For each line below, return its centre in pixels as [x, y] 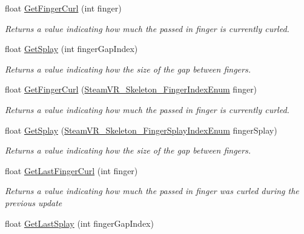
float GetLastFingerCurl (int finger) [71, 170]
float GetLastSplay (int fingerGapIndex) [79, 223]
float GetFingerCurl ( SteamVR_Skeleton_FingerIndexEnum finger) [131, 89]
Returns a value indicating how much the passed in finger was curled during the [152, 191]
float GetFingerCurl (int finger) [63, 8]
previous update [34, 202]
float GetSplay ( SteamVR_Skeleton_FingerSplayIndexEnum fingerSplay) [141, 130]
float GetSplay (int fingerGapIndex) [71, 49]
